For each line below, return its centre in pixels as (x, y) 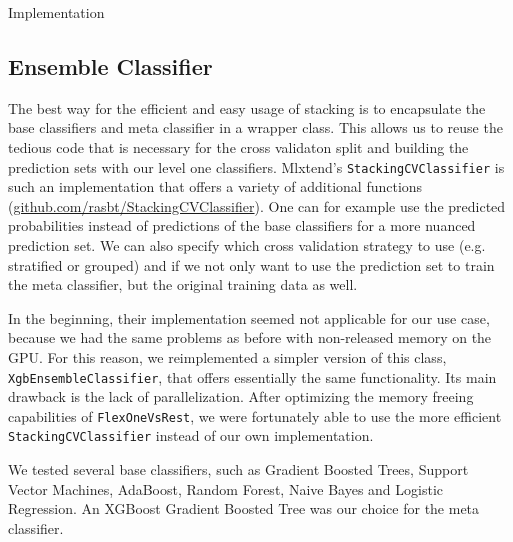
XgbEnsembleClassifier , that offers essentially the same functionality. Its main (252, 376)
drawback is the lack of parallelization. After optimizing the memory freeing (241, 396)
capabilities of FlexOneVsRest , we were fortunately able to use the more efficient (255, 415)
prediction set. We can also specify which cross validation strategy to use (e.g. (247, 245)
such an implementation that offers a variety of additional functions (215, 186)
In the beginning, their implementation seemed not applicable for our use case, (249, 317)
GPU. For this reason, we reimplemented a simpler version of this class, (227, 356)
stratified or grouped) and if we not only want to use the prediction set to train (251, 264)
